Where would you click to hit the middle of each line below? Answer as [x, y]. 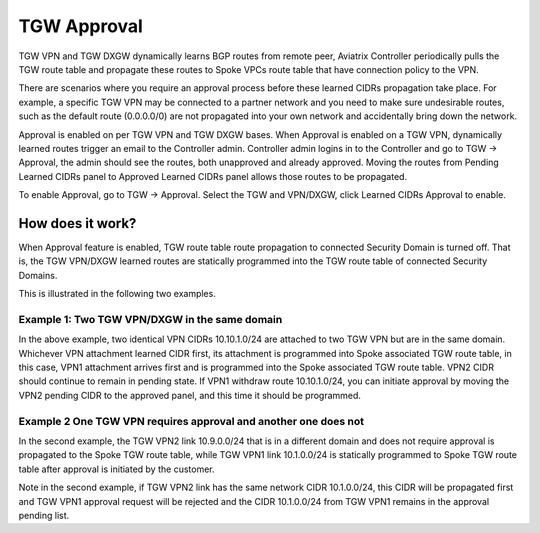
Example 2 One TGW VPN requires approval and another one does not [191, 421]
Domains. [38, 275]
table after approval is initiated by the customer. [116, 469]
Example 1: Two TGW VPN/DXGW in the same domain [150, 319]
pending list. [44, 515]
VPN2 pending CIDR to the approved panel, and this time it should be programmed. [190, 395]
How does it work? [77, 223]
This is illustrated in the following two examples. [117, 294]
